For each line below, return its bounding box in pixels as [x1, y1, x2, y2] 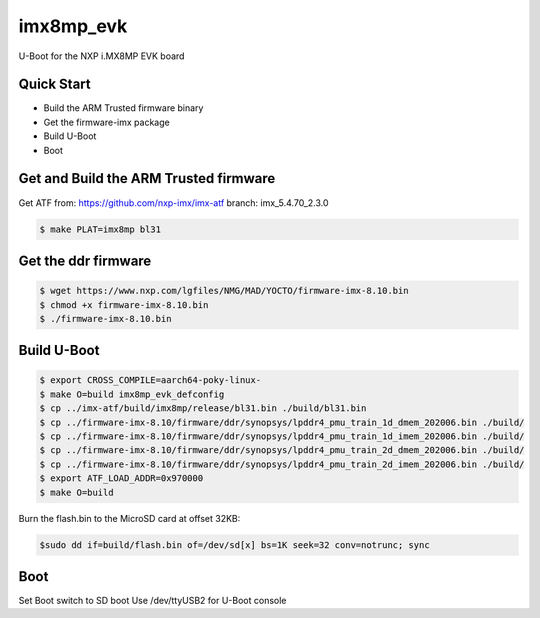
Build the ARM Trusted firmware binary [43, 102, 204, 114]
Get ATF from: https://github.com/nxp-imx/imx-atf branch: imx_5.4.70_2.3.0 [18, 196, 329, 209]
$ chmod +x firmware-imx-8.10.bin [39, 299, 209, 310]
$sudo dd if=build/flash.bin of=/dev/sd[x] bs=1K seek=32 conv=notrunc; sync [39, 539, 430, 550]
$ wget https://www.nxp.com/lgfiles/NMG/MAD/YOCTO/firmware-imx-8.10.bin [39, 285, 409, 297]
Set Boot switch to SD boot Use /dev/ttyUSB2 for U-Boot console [18, 595, 287, 607]
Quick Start [18, 76, 91, 93]
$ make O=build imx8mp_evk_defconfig [39, 388, 225, 400]
